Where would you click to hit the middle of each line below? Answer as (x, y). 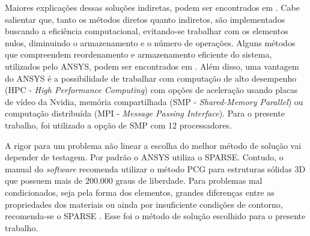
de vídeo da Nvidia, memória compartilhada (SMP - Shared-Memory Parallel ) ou (154, 101)
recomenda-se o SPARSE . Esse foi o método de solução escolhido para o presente (155, 216)
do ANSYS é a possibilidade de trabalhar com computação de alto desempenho (151, 78)
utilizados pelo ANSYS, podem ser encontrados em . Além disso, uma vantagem (152, 66)
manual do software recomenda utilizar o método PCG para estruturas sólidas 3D (155, 168)
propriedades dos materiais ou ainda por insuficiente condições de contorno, (144, 204)
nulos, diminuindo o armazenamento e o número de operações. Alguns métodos (150, 42)
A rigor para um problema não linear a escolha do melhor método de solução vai (153, 145)
